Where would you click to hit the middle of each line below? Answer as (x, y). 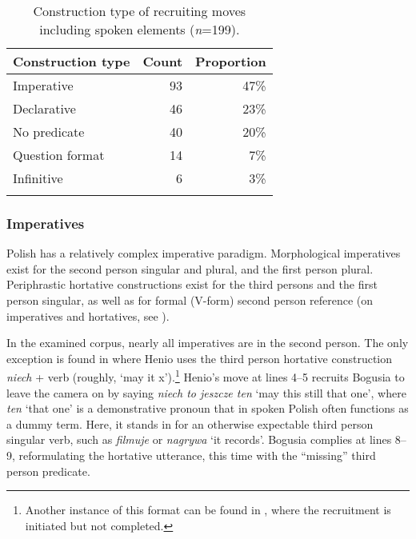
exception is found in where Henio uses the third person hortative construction (200, 358)
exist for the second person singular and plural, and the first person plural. (190, 268)
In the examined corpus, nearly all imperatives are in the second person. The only (208, 343)
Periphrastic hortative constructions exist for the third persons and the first (192, 284)
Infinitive (38, 178)
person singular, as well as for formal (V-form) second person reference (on (190, 300)
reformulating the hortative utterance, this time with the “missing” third (197, 455)
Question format (59, 155)
